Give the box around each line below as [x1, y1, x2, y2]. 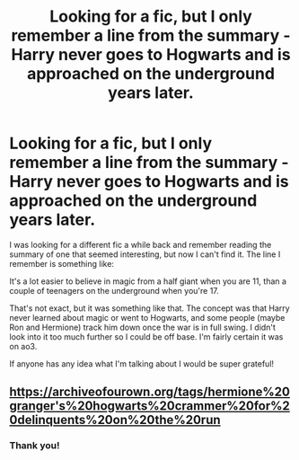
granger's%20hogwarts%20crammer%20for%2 [9, 398, 290, 414]
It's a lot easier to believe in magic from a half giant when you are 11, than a [9, 276, 287, 287]
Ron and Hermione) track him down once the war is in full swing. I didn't [9, 322, 277, 332]
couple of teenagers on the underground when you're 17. [9, 285, 220, 296]
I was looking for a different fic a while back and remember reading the [9, 239, 272, 250]
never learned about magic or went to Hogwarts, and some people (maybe [9, 312, 286, 323]
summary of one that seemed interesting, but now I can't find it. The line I [9, 249, 281, 260]
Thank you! [9, 439, 60, 452]
